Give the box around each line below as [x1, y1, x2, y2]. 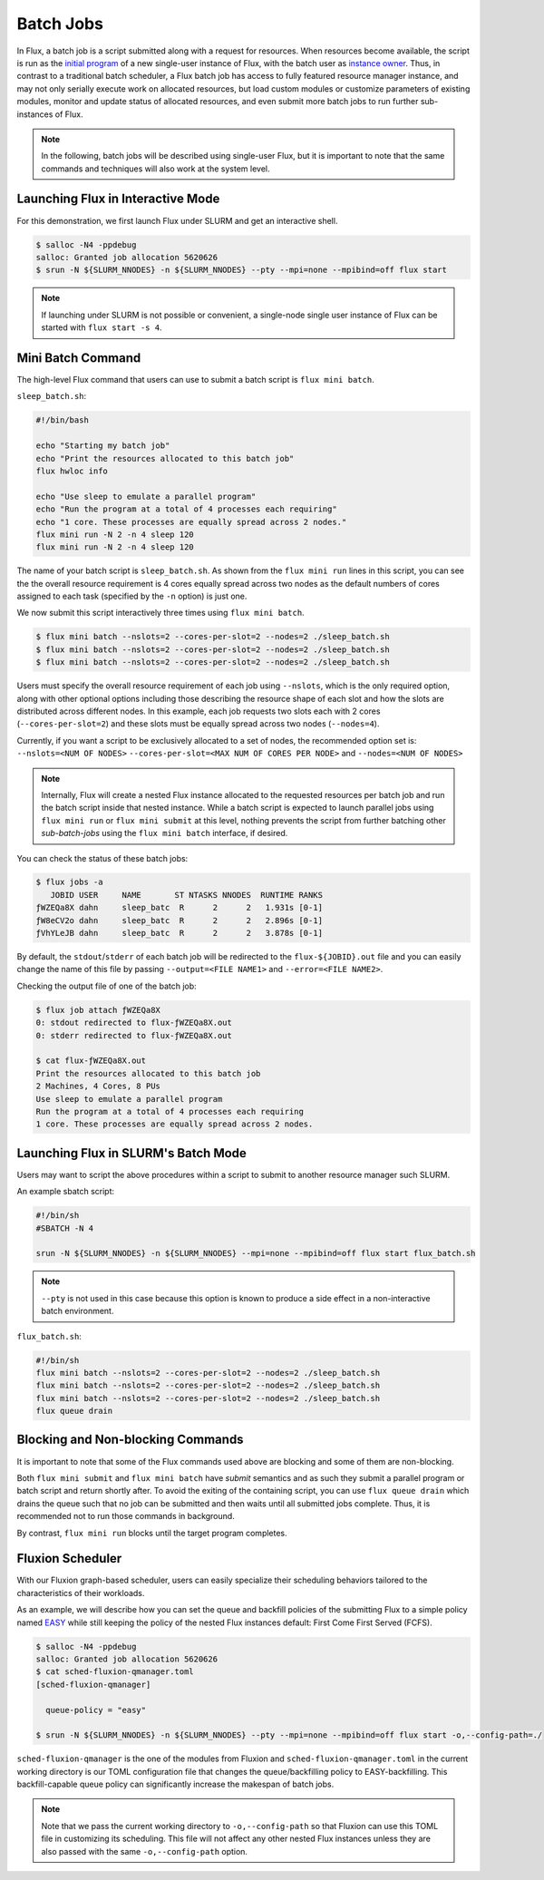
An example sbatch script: [16, 1186, 115, 1197]
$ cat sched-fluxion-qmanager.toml [35, 1667, 194, 1677]
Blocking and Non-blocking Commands [16, 1432, 244, 1447]
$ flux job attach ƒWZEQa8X [35, 1005, 160, 1015]
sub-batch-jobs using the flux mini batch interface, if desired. [41, 828, 288, 839]
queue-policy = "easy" [45, 1705, 147, 1715]
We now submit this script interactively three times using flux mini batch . [16, 608, 305, 619]
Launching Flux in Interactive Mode [16, 191, 220, 207]
